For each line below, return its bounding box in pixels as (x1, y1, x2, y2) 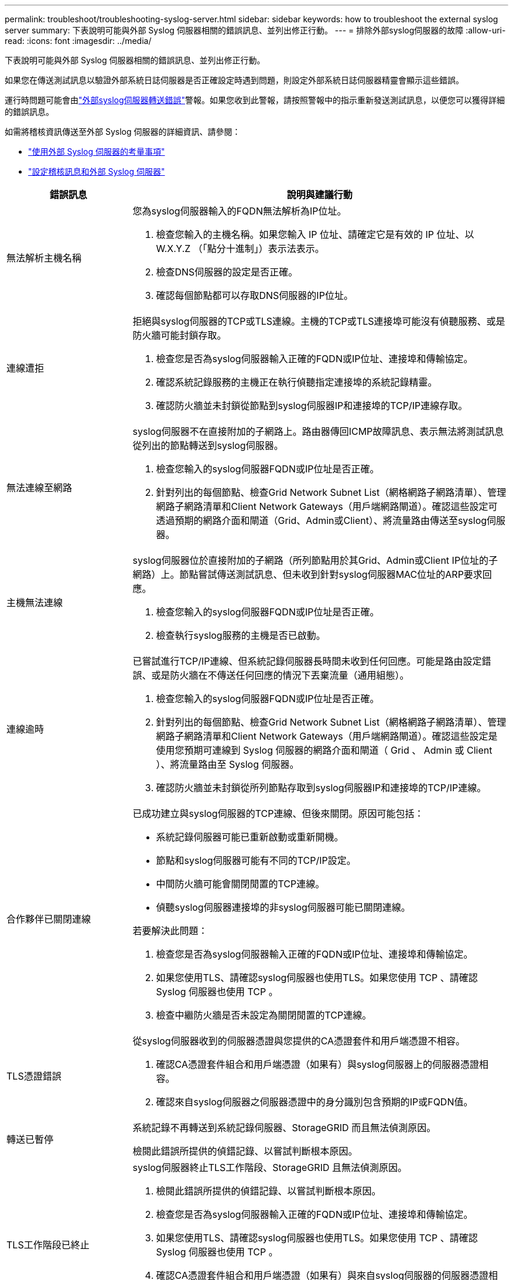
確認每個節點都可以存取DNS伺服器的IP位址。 (156, 290, 353, 301)
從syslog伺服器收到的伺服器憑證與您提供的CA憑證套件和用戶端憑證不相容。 (132, 1035, 466, 1047)
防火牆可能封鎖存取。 (132, 329, 227, 341)
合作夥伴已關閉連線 (6, 913, 91, 925)
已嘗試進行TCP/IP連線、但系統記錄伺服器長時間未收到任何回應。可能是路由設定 (132, 655, 482, 667)
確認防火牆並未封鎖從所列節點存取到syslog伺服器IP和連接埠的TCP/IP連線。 (156, 782, 487, 794)
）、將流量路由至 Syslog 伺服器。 (156, 758, 299, 770)
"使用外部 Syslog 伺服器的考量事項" (28, 147, 165, 156)
